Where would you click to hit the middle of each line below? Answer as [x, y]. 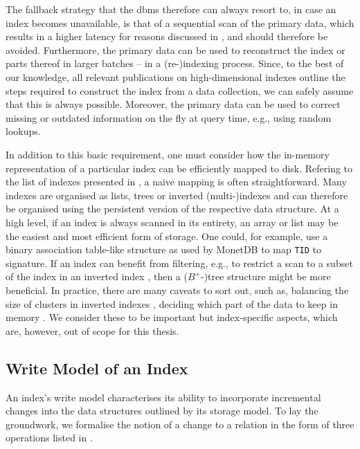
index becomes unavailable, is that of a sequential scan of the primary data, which [180, 22]
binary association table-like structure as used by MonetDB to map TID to [163, 249]
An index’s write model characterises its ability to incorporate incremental [163, 397]
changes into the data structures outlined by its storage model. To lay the [162, 411]
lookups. [23, 131]
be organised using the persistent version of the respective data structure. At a [172, 209]
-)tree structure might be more [266, 276]
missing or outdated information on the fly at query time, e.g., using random [169, 117]
